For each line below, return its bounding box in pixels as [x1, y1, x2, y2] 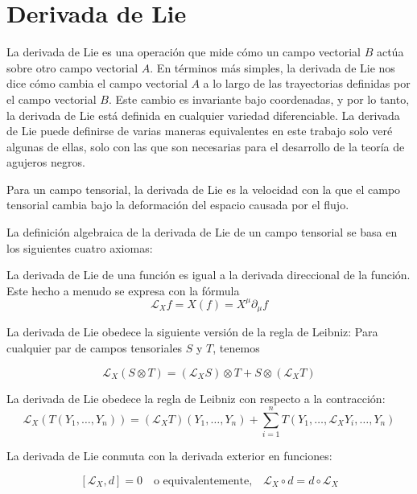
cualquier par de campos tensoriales [6, 339, 183, 356]
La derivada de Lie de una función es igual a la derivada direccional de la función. [6, 266, 411, 283]
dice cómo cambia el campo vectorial [6, 75, 188, 92]
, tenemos [213, 339, 260, 356]
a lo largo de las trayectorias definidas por [203, 75, 411, 92]
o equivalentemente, [153, 475, 253, 487]
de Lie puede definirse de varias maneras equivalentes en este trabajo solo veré [6, 122, 393, 139]
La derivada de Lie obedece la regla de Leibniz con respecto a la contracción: [6, 389, 386, 406]
